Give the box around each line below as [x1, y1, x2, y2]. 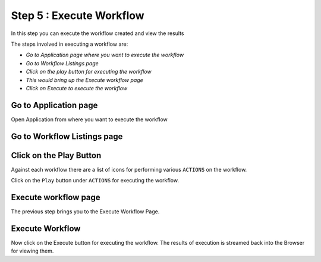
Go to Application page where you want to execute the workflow [26, 51, 184, 59]
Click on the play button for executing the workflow [26, 68, 152, 75]
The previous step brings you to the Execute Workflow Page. [11, 208, 160, 215]
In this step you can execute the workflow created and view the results [11, 30, 184, 37]
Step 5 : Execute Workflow [11, 9, 145, 22]
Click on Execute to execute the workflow [26, 84, 128, 91]
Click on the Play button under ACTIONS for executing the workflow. [11, 177, 180, 184]
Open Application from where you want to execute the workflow [11, 116, 168, 123]
